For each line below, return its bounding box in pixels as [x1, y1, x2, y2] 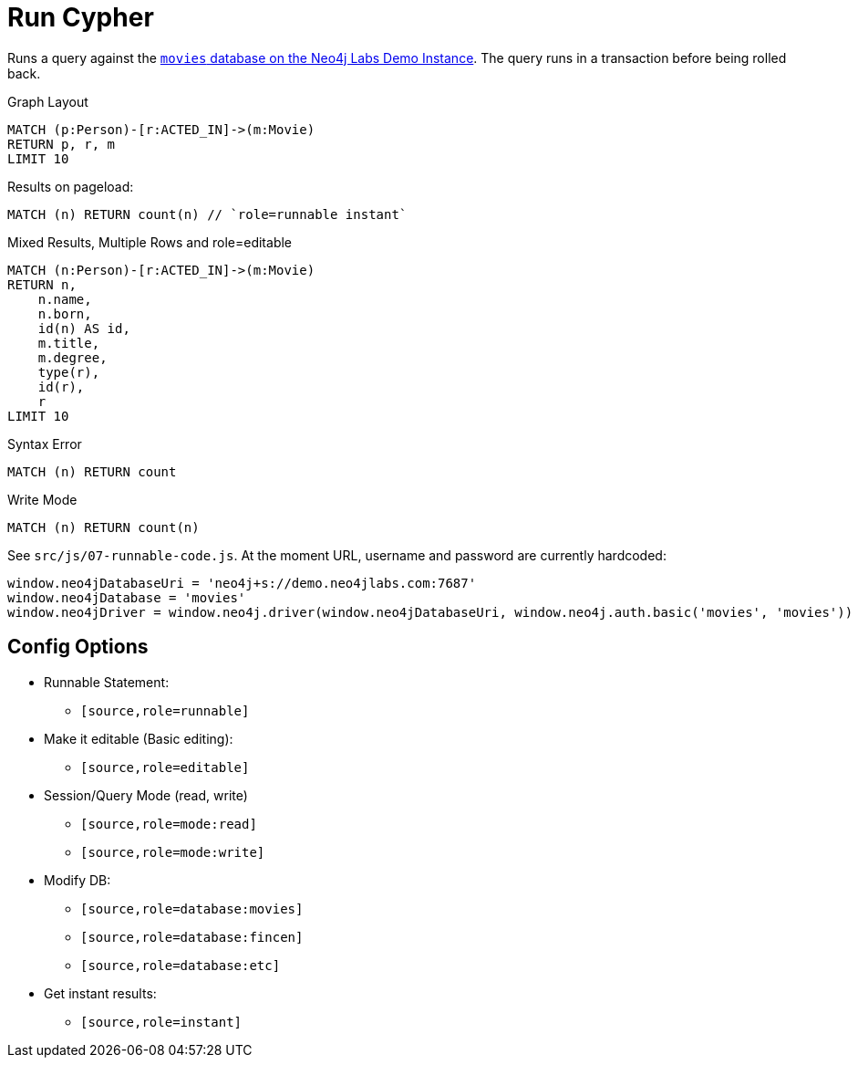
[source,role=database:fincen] [80, 929, 304, 945]
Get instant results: [44, 985, 157, 1001]
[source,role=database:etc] [80, 957, 281, 973]
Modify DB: [44, 872, 111, 888]
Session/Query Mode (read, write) [44, 787, 248, 803]
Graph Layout [7, 93, 88, 110]
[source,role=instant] [80, 1014, 243, 1029]
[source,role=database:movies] [80, 901, 304, 916]
